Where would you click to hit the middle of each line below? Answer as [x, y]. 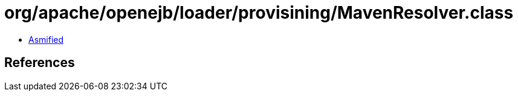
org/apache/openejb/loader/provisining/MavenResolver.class [259, 13]
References [40, 63]
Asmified [46, 39]
